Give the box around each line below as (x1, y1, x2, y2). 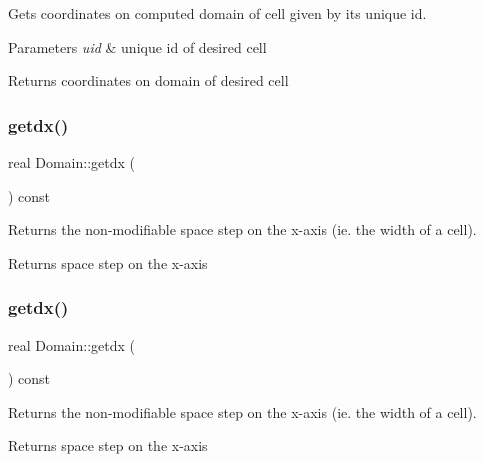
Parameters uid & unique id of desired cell (8, 36, 267, 57)
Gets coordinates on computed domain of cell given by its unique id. (8, 3, 427, 23)
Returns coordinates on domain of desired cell (8, 70, 289, 91)
